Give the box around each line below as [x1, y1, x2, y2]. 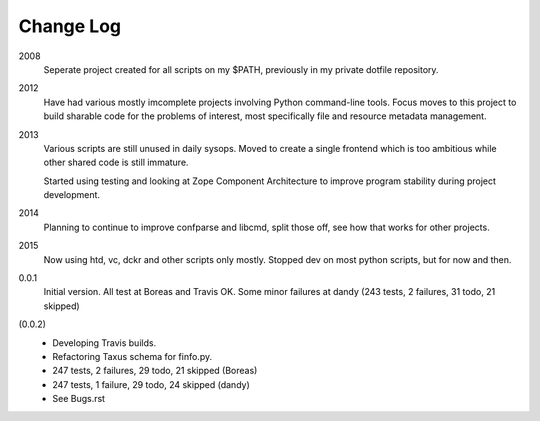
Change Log [18, 15, 122, 37]
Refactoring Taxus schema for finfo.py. [52, 350, 213, 362]
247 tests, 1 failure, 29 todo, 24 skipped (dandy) [52, 378, 250, 390]
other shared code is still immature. [43, 156, 189, 169]
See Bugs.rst [52, 393, 105, 405]
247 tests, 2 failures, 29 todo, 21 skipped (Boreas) [52, 365, 258, 377]
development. [43, 189, 100, 201]
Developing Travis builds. [52, 336, 157, 349]
